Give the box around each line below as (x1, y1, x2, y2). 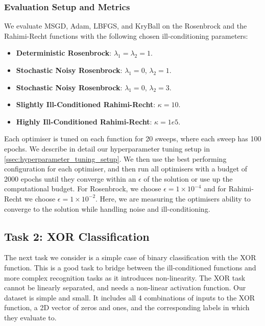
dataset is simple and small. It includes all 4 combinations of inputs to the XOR (4, 292, 255, 303)
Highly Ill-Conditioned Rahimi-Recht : (16, 116, 152, 127)
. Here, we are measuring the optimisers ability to (95, 193, 251, 204)
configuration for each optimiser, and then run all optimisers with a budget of (4, 163, 248, 174)
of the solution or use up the (143, 173, 233, 184)
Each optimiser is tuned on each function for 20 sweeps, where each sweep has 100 (4, 133, 261, 144)
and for (204, 183, 227, 194)
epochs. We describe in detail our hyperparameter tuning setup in (4, 143, 210, 154)
